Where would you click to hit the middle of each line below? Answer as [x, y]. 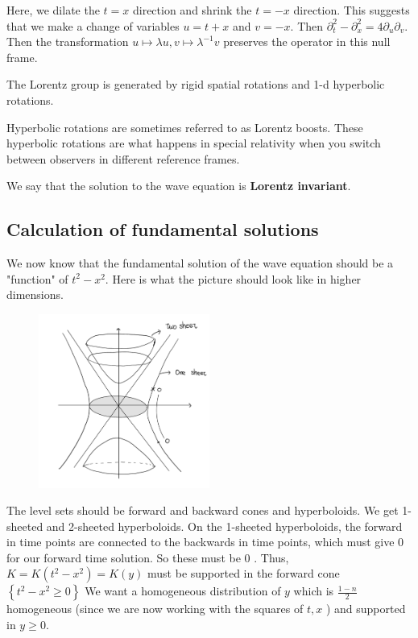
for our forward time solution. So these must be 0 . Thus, [148, 557]
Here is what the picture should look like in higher [237, 278]
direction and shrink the [192, 10]
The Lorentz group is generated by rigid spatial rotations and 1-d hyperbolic [196, 84]
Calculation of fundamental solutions [163, 229]
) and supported [366, 609]
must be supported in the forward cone [244, 573]
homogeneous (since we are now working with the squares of [155, 609]
